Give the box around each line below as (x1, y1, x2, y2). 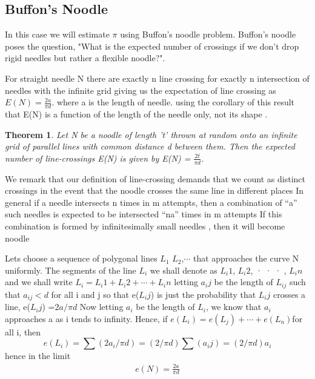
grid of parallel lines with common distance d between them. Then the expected (5, 140, 295, 153)
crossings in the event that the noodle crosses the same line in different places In (5, 184, 303, 197)
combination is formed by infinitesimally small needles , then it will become (5, 219, 285, 232)
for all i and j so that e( (51, 288, 139, 300)
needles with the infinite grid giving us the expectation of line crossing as (5, 84, 276, 96)
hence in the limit (5, 349, 71, 362)
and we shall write (5, 275, 73, 288)
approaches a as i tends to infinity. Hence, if (5, 312, 168, 325)
